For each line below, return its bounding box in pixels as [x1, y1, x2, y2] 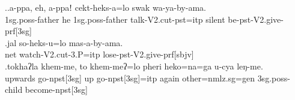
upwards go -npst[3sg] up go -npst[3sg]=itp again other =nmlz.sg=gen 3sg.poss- [5, 71, 290, 84]
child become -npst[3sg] [5, 83, 88, 96]
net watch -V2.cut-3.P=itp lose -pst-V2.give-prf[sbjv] [5, 48, 194, 60]
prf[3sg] [5, 25, 32, 37]
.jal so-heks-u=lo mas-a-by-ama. [5, 36, 123, 49]
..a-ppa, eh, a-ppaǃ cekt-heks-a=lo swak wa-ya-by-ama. [5, 1, 206, 13]
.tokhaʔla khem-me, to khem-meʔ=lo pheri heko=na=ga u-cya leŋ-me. [5, 59, 263, 72]
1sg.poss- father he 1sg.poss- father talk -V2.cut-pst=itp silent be [5, 13, 237, 25]
